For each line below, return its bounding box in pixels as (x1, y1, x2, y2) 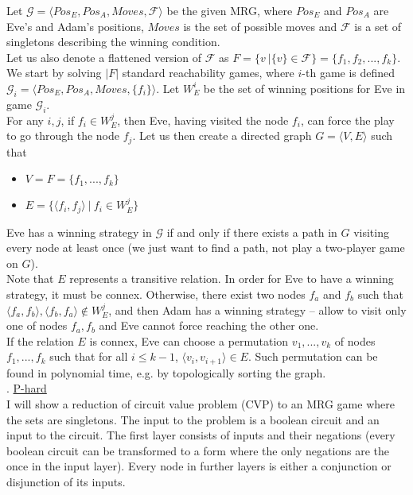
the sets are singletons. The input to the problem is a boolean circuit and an (6, 411, 380, 427)
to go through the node (6, 127, 120, 144)
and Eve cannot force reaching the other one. (99, 317, 319, 334)
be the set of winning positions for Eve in (203, 79, 406, 96)
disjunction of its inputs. (6, 474, 126, 490)
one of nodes (6, 317, 68, 334)
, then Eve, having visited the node (117, 111, 289, 128)
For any (6, 111, 44, 128)
